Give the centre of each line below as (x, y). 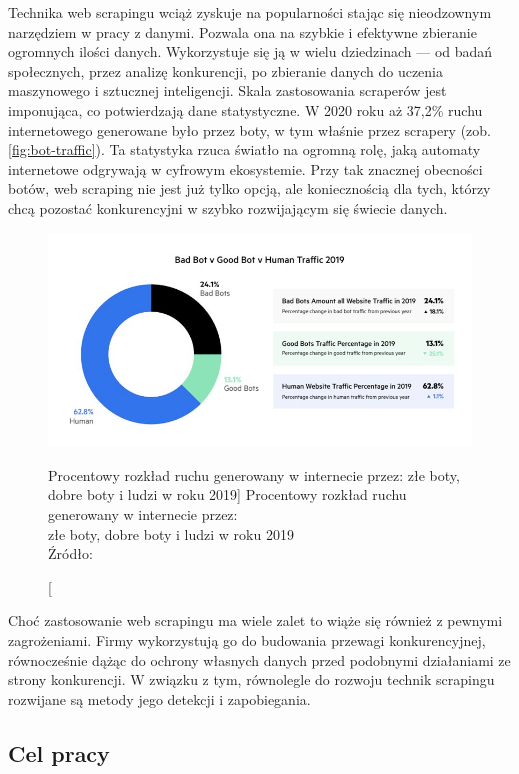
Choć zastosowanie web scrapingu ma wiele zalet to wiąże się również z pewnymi (255, 620)
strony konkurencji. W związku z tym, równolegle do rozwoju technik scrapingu (251, 679)
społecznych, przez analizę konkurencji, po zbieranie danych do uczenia (226, 70)
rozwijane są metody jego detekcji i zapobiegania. (159, 698)
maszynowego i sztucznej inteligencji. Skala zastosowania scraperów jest (227, 90)
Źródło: (70, 553)
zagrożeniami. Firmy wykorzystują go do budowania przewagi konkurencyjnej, (247, 639)
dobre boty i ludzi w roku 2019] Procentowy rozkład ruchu (227, 494)
